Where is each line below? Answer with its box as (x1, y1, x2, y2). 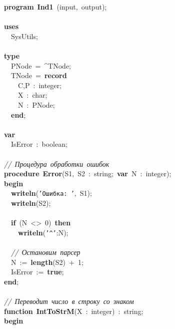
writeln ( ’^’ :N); (18, 227, 68, 237)
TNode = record (10, 70, 67, 81)
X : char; (17, 90, 47, 100)
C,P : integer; (17, 80, 61, 90)
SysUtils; (10, 31, 38, 41)
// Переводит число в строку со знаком (4, 295, 134, 306)
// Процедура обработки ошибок (4, 158, 109, 169)
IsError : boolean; (10, 139, 67, 149)
